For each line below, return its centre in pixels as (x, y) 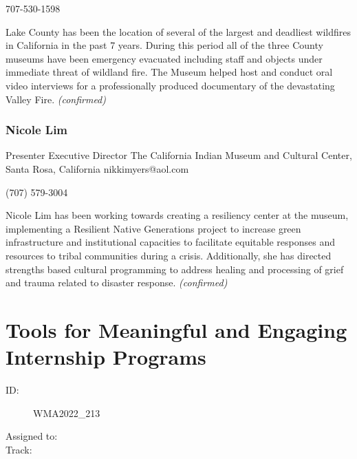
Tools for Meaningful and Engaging (176, 329)
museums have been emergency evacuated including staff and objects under (164, 58)
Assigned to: (32, 436)
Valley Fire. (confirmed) (56, 99)
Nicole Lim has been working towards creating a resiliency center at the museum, (177, 215)
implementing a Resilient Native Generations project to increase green (153, 228)
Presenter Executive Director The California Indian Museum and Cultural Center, (179, 155)
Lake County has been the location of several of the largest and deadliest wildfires (178, 31)
